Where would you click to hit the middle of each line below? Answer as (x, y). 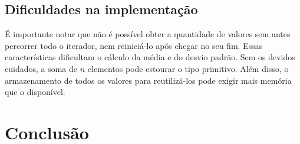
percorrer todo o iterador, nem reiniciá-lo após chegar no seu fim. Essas (134, 45)
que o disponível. (35, 92)
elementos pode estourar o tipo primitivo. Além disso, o (188, 68)
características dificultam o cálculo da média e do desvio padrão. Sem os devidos (150, 57)
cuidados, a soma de (41, 68)
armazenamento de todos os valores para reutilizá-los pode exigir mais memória (148, 80)
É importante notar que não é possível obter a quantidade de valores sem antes (148, 34)
